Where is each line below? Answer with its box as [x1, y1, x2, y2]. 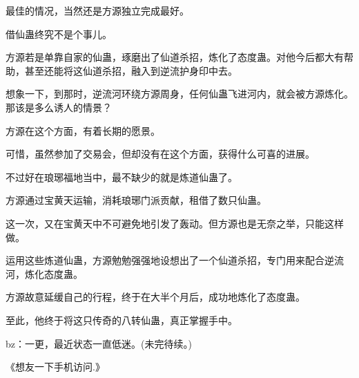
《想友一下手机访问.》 [6, 359, 105, 374]
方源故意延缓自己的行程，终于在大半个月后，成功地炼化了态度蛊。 [6, 290, 305, 304]
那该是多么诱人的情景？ [6, 100, 112, 114]
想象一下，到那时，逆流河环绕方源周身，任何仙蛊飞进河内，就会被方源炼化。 [6, 86, 353, 101]
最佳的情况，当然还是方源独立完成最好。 [6, 3, 189, 17]
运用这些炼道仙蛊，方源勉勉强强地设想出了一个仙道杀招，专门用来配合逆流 [6, 253, 344, 267]
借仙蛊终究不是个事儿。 [6, 26, 112, 41]
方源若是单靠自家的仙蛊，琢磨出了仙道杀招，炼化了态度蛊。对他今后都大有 [6, 50, 344, 64]
